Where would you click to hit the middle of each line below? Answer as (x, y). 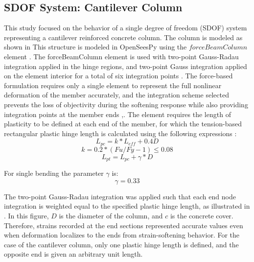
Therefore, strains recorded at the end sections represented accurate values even (124, 225)
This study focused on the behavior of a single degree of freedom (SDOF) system (126, 28)
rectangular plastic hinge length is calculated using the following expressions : (120, 133)
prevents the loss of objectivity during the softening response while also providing (126, 104)
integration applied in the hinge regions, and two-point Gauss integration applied (126, 66)
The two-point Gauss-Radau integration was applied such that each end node (120, 196)
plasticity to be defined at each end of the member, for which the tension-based (123, 124)
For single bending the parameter (54, 173)
